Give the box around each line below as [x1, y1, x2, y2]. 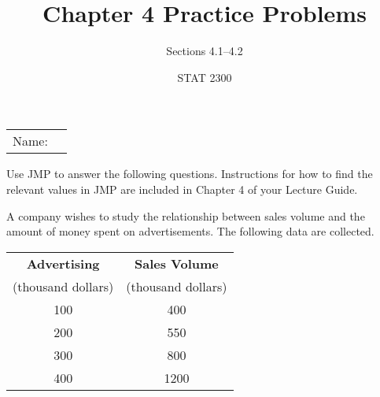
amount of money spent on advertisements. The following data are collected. [6, 223, 374, 239]
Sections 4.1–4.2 [166, 43, 243, 59]
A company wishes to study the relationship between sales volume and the [6, 207, 365, 224]
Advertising [26, 254, 100, 273]
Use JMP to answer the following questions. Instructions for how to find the [6, 165, 373, 182]
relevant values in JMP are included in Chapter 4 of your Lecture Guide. [6, 180, 358, 197]
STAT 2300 [177, 69, 232, 85]
